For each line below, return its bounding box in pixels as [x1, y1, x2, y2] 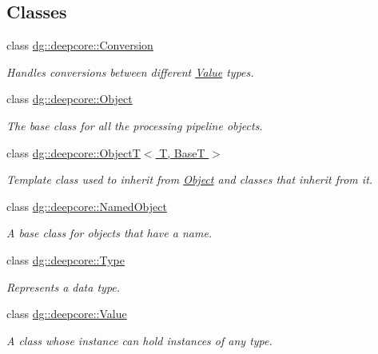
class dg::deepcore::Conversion [6, 37, 153, 54]
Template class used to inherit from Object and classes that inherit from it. [6, 171, 373, 188]
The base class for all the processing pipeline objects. [6, 117, 263, 133]
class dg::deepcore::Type [6, 251, 125, 268]
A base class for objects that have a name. [6, 225, 213, 241]
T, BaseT [159, 144, 205, 161]
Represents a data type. [6, 278, 121, 295]
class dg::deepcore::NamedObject [6, 197, 167, 214]
